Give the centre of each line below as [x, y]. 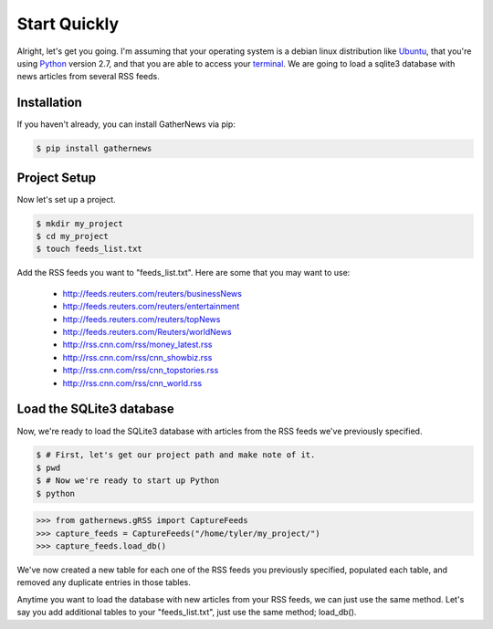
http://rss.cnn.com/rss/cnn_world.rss [132, 383]
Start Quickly [68, 24]
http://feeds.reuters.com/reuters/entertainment [151, 307]
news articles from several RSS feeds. [88, 77]
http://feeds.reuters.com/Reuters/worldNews [147, 332]
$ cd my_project [73, 236]
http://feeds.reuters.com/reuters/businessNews [152, 293]
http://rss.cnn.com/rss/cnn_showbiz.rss [137, 357]
